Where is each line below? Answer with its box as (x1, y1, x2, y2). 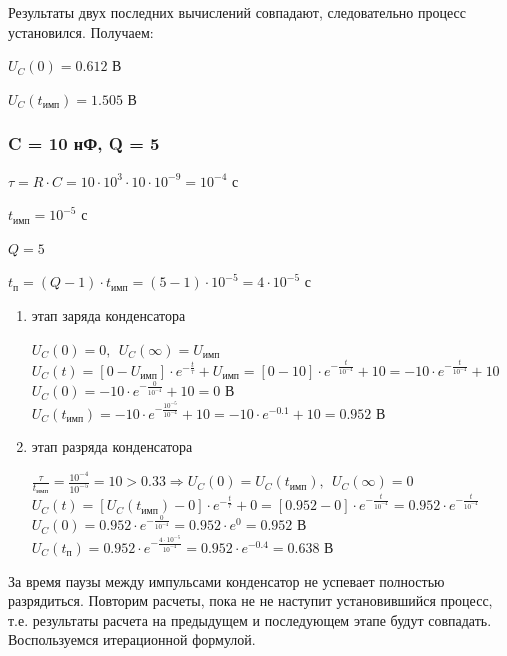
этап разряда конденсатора (31, 436, 193, 457)
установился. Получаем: (8, 21, 154, 42)
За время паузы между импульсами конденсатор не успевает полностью (8, 570, 445, 591)
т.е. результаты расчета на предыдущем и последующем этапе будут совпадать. (8, 609, 492, 630)
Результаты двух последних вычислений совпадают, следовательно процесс (8, 2, 466, 22)
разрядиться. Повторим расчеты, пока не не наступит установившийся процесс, (8, 590, 493, 611)
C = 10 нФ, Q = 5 (8, 131, 160, 156)
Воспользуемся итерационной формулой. (8, 629, 256, 650)
